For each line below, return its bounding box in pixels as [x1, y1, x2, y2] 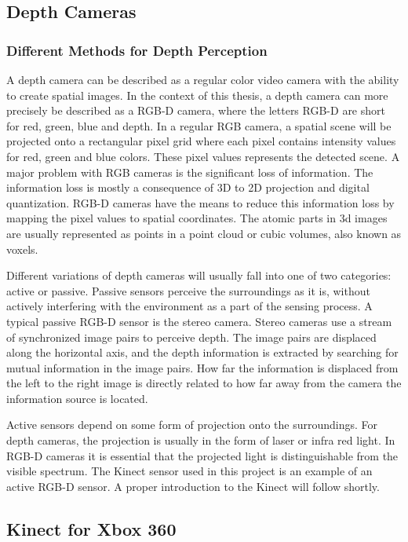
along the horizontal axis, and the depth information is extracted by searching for [6, 344, 399, 361]
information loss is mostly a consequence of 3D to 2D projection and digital [6, 179, 370, 196]
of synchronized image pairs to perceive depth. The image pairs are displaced [6, 328, 377, 345]
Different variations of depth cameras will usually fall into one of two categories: [6, 267, 392, 284]
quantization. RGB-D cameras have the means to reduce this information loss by [6, 194, 395, 211]
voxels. [6, 240, 38, 257]
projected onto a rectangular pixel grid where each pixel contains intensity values [6, 133, 396, 149]
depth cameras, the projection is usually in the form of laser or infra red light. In [6, 432, 395, 449]
